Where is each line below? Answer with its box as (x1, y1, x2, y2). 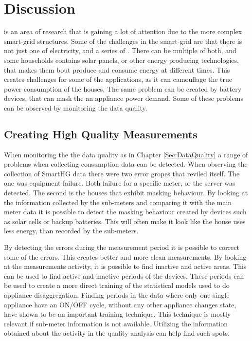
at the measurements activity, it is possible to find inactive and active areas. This (4, 261, 247, 271)
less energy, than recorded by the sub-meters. (4, 226, 139, 236)
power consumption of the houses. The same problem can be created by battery (4, 83, 242, 94)
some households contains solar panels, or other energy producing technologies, (4, 55, 239, 65)
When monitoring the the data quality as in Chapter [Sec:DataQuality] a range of (4, 149, 248, 159)
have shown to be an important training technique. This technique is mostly (4, 309, 231, 319)
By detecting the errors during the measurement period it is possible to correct (4, 242, 239, 252)
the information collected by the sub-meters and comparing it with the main (4, 197, 232, 207)
